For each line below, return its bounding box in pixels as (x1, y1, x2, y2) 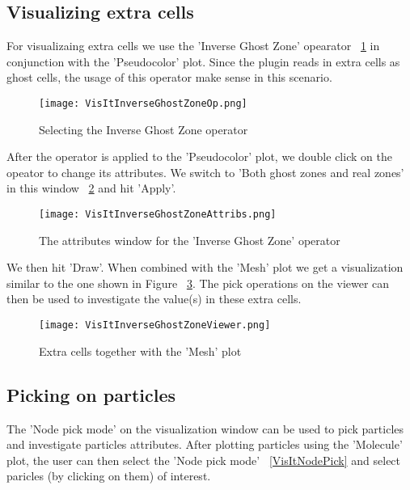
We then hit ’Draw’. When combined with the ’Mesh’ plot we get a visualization (6, 259, 404, 276)
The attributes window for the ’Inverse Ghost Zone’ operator (39, 231, 340, 248)
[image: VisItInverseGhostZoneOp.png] (39, 97, 247, 109)
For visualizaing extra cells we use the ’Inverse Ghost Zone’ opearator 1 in (6, 37, 380, 54)
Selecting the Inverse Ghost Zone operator (39, 120, 248, 137)
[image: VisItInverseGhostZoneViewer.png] (39, 319, 271, 332)
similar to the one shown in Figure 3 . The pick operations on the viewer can (6, 274, 390, 291)
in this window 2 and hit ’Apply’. (6, 180, 176, 196)
